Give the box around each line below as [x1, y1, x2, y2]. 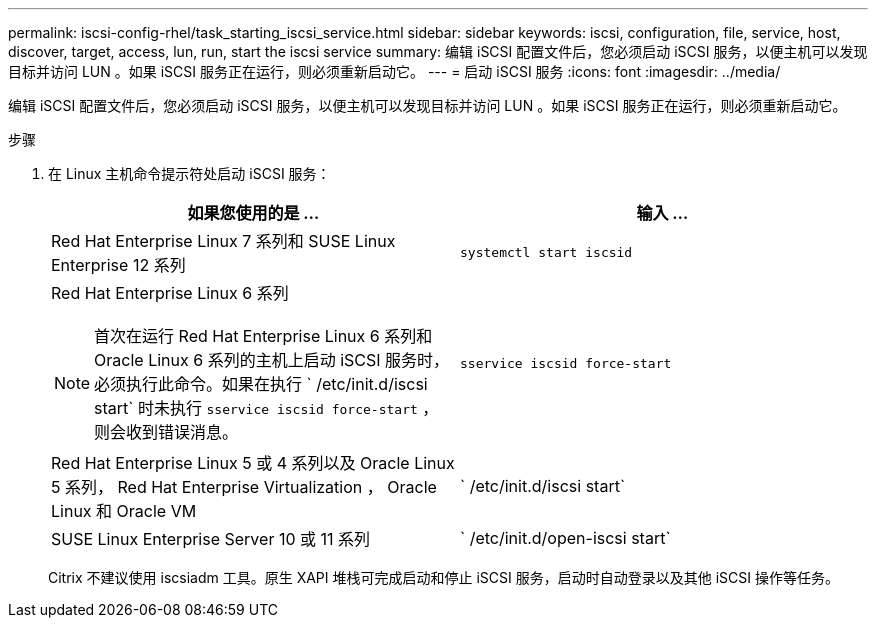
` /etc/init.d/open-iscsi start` [460, 528, 671, 548]
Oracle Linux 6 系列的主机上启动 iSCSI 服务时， [94, 350, 450, 370]
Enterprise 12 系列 [51, 255, 186, 275]
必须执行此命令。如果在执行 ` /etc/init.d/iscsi [94, 374, 428, 394]
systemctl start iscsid [460, 244, 633, 260]
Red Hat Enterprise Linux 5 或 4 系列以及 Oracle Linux [51, 453, 455, 473]
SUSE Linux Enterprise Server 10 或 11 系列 [51, 529, 371, 549]
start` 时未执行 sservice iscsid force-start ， [94, 398, 439, 418]
